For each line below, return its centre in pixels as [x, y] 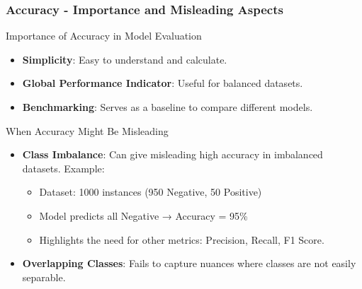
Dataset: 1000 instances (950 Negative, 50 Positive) [151, 192]
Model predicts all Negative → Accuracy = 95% [143, 215]
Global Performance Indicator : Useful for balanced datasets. [163, 83]
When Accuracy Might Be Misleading [87, 130]
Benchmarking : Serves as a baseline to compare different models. [168, 107]
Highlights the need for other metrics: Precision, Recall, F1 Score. [182, 239]
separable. [44, 277]
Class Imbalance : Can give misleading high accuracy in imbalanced [172, 154]
